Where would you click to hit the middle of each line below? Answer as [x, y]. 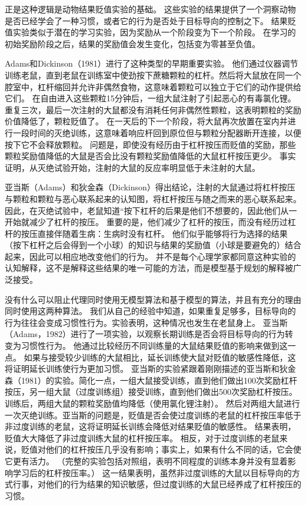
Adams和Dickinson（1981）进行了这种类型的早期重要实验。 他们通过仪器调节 [152, 63]
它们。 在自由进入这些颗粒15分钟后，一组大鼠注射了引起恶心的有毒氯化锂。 [150, 98]
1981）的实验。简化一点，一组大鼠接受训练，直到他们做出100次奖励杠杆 [159, 380]
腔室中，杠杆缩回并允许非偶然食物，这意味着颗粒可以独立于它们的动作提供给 [153, 86]
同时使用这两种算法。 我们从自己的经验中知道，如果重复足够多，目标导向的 [150, 311]
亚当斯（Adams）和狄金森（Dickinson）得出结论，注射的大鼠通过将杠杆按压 [150, 187]
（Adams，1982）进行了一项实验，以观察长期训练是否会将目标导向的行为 [145, 334]
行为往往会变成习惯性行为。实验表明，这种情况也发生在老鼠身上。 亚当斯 [146, 322]
